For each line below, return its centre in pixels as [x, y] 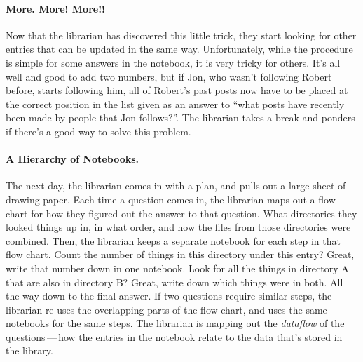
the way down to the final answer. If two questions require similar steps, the [169, 296]
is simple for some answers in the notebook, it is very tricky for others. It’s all [173, 62]
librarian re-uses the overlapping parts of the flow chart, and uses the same [166, 309]
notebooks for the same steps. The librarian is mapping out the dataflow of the [175, 323]
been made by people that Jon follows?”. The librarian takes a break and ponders [180, 118]
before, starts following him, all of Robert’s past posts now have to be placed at [177, 90]
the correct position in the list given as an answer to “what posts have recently [175, 103]
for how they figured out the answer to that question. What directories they [194, 213]
